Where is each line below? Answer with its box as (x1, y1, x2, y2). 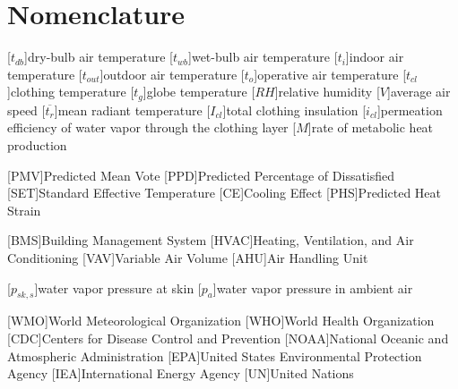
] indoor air (345, 47, 404, 66)
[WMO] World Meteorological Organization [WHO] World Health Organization (7, 311, 435, 330)
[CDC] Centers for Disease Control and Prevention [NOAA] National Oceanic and (7, 328, 449, 347)
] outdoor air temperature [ (99, 64, 245, 83)
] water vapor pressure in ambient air (212, 278, 413, 297)
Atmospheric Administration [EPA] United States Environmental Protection (7, 346, 422, 365)
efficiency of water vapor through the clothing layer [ (7, 118, 297, 137)
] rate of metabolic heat (307, 118, 434, 137)
